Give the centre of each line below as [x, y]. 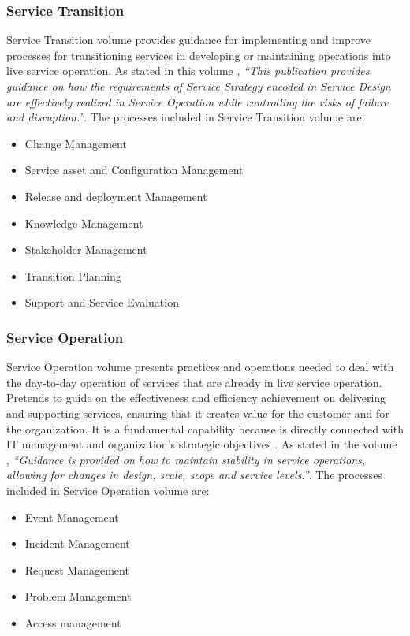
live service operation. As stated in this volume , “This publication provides [188, 71]
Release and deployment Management [116, 196]
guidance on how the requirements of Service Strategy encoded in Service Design [199, 86]
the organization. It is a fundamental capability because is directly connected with [205, 428]
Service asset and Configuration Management [134, 170]
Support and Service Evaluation [102, 302]
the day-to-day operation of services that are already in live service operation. [194, 382]
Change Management [76, 143]
